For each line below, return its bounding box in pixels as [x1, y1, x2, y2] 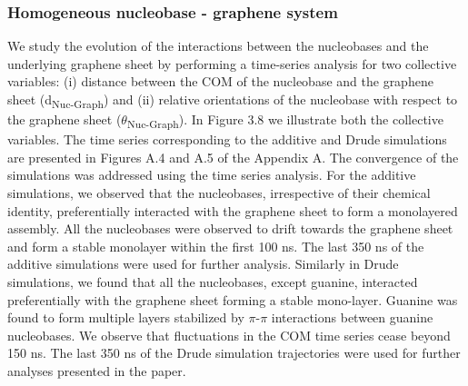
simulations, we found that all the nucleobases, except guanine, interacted [7, 272, 418, 291]
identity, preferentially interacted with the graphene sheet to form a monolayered [7, 201, 458, 220]
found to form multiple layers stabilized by [7, 308, 244, 327]
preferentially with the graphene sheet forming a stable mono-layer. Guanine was [7, 290, 458, 309]
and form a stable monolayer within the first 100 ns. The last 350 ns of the [7, 236, 424, 255]
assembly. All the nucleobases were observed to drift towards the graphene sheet [7, 219, 453, 238]
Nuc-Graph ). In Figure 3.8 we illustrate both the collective [126, 110, 443, 131]
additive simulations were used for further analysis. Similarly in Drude [7, 254, 399, 273]
